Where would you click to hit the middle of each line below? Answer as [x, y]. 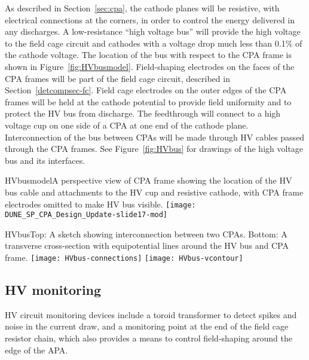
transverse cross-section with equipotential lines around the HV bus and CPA [147, 245]
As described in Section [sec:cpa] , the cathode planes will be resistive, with [142, 8]
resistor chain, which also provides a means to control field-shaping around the [149, 338]
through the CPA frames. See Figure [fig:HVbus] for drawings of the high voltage [154, 149]
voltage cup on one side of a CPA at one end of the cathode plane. [127, 125]
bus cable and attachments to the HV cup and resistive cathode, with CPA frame [154, 192]
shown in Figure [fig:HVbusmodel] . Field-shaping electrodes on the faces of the [150, 66]
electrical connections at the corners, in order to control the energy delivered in [150, 19]
